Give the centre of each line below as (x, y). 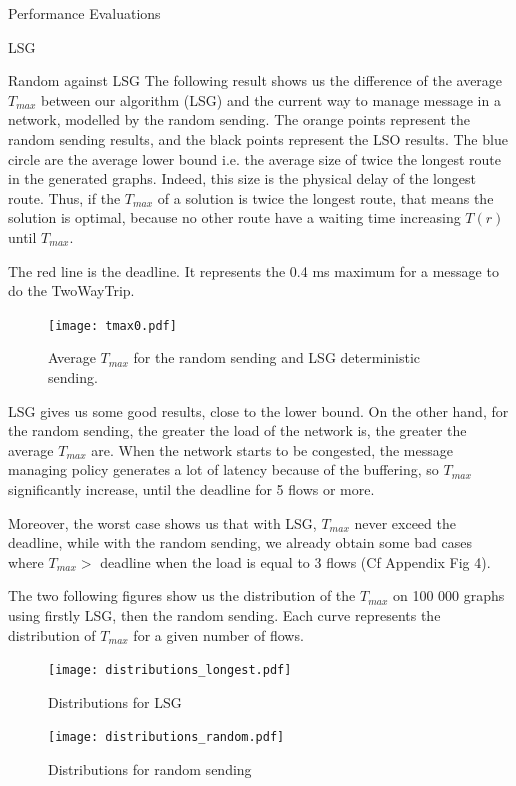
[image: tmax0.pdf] (112, 325)
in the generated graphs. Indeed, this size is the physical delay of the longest (242, 178)
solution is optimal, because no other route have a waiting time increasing (234, 217)
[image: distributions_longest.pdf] (170, 670)
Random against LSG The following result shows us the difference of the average (255, 80)
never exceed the (405, 522)
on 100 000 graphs (448, 595)
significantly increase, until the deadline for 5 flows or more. (191, 488)
